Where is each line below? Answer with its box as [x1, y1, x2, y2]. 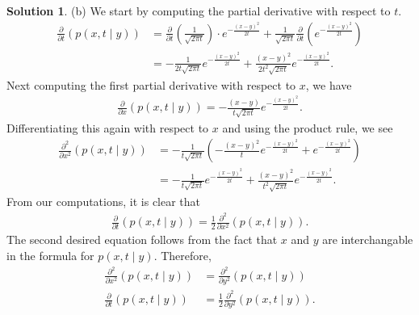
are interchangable [322, 231, 413, 248]
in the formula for [6, 246, 94, 263]
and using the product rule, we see [222, 119, 393, 136]
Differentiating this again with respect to [6, 119, 209, 136]
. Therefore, [153, 246, 212, 263]
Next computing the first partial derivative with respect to [6, 76, 296, 93]
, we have [305, 76, 352, 93]
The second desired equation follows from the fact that [6, 231, 278, 248]
